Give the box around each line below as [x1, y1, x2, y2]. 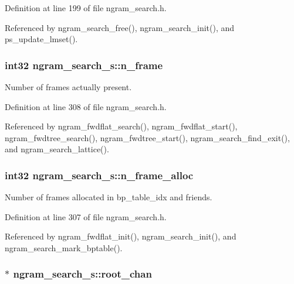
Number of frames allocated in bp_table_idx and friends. [5, 191, 212, 203]
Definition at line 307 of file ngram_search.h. [5, 210, 167, 223]
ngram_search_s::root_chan [13, 266, 152, 281]
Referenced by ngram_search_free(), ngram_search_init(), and [5, 21, 235, 33]
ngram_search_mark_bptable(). [5, 241, 123, 254]
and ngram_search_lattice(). [5, 143, 109, 155]
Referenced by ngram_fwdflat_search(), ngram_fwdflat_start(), [5, 120, 238, 132]
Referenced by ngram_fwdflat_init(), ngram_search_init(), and [5, 230, 236, 242]
